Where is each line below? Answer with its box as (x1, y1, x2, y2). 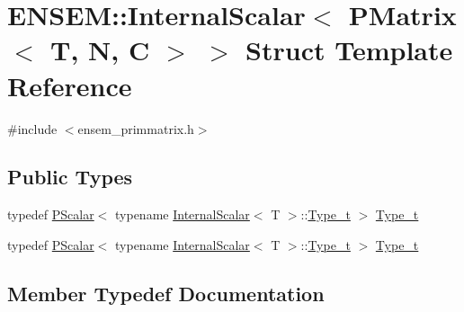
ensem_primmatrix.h (77, 119, 194, 138)
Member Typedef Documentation (7, 279, 325, 307)
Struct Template (245, 31, 453, 68)
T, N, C (50, 31, 150, 68)
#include (7, 119, 58, 138)
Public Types (7, 163, 133, 191)
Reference (7, 67, 132, 103)
